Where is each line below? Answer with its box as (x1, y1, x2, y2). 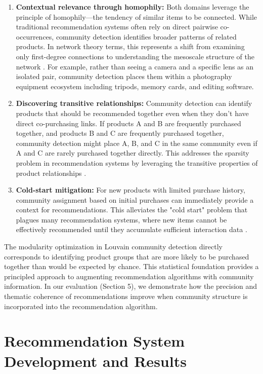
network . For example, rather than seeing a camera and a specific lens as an (16, 61, 254, 71)
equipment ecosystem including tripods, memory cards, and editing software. (16, 81, 254, 91)
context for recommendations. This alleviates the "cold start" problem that (16, 204, 248, 215)
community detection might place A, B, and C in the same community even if (16, 137, 257, 148)
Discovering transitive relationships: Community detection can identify (16, 98, 252, 108)
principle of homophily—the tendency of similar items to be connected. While (16, 11, 257, 22)
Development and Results (4, 350, 187, 371)
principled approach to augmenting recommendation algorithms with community (4, 271, 254, 281)
